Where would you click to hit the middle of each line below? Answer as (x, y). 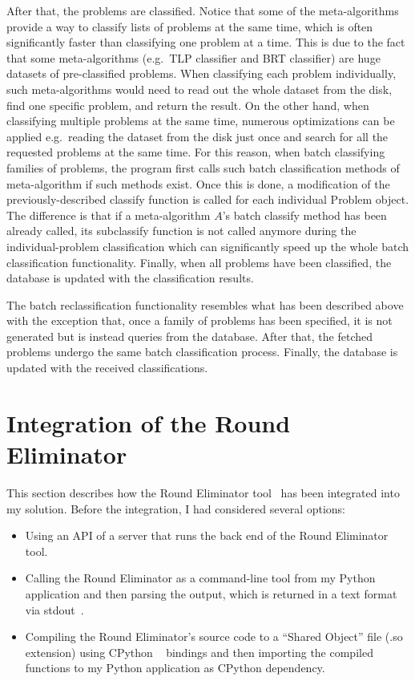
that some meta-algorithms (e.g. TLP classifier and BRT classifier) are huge (193, 57)
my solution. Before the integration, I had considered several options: (176, 508)
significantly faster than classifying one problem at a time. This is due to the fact (206, 42)
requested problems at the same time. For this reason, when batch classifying (196, 152)
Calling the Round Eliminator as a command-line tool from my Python (200, 578)
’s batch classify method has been (304, 215)
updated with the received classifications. (107, 368)
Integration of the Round (149, 422)
